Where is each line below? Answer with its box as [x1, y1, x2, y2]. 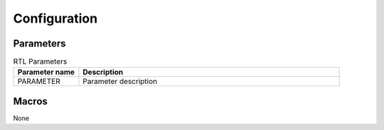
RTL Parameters [13, 57, 68, 66]
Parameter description [82, 76, 158, 86]
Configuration [13, 11, 98, 26]
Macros [13, 95, 48, 107]
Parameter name [17, 67, 75, 77]
